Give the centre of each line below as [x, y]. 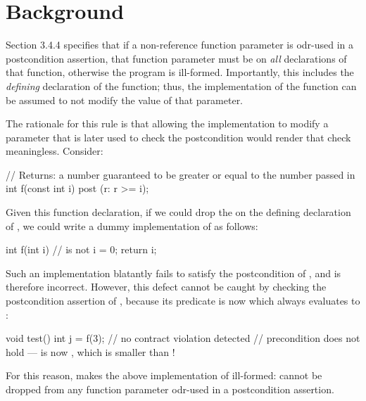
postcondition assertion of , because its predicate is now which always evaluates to [183, 301]
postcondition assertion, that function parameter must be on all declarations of [176, 58]
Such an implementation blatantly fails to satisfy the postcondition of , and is [173, 273]
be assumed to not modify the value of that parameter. [125, 100]
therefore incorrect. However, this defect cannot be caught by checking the [166, 287]
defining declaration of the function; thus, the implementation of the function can [181, 85]
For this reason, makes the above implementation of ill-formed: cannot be [164, 375]
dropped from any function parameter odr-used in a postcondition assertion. [170, 389]
